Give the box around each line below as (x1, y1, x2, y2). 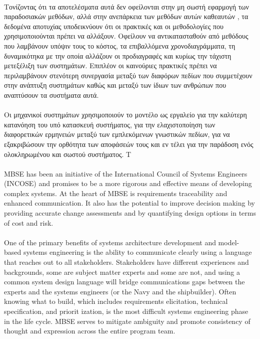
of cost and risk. (4, 217, 53, 228)
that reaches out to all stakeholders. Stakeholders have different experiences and (4, 257, 249, 267)
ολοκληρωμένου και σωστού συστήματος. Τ (4, 148, 131, 159)
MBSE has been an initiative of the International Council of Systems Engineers (4, 168, 247, 179)
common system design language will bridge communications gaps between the (4, 276, 245, 287)
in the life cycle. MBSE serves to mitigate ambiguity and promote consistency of (4, 315, 250, 326)
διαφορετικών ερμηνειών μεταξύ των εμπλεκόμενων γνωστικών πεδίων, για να (4, 129, 230, 139)
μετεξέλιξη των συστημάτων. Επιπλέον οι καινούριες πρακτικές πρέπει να (4, 60, 217, 71)
